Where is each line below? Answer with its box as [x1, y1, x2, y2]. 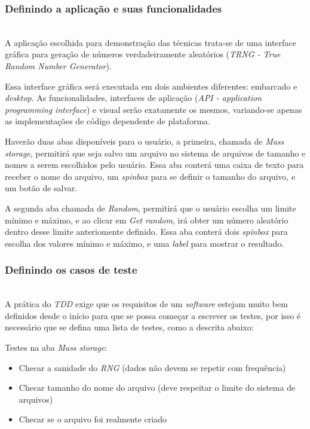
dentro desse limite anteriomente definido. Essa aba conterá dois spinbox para [5, 225, 288, 238]
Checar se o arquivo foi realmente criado [19, 413, 167, 425]
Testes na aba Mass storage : [5, 341, 108, 353]
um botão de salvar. [5, 182, 78, 194]
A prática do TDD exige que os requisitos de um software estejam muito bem [5, 298, 288, 310]
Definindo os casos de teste [5, 262, 137, 277]
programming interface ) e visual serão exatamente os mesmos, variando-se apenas [5, 103, 302, 115]
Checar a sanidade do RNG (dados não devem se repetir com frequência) [19, 361, 286, 373]
